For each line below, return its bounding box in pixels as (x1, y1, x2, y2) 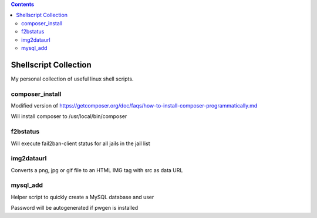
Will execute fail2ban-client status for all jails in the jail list (11, 140, 150, 147)
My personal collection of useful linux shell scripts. (11, 75, 134, 82)
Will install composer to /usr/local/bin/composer (11, 113, 127, 120)
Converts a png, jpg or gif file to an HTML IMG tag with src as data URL (11, 166, 183, 173)
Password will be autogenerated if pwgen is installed (11, 204, 139, 212)
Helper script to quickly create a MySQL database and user (11, 193, 154, 200)
